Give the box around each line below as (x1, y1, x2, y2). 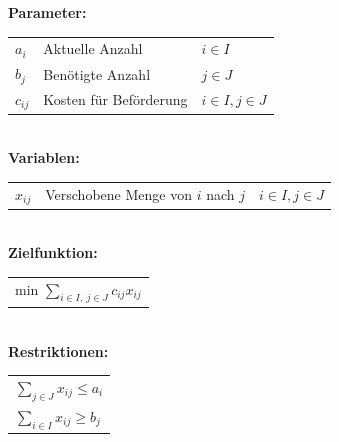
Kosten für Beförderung (43, 89, 188, 110)
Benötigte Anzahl (43, 63, 151, 84)
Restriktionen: (8, 340, 109, 361)
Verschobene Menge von (45, 184, 192, 205)
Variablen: (8, 147, 80, 168)
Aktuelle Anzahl (43, 38, 143, 59)
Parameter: (8, 2, 87, 22)
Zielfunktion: (8, 242, 98, 263)
